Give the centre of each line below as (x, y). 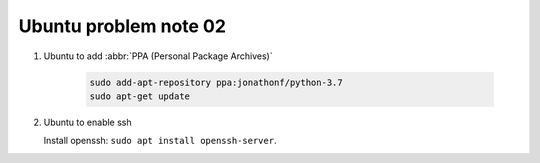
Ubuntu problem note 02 (122, 26)
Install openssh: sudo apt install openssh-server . (160, 141)
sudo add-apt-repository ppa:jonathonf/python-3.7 (216, 82)
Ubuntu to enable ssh (87, 122)
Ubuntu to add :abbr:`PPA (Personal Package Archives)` (158, 56)
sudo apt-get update (139, 96)
